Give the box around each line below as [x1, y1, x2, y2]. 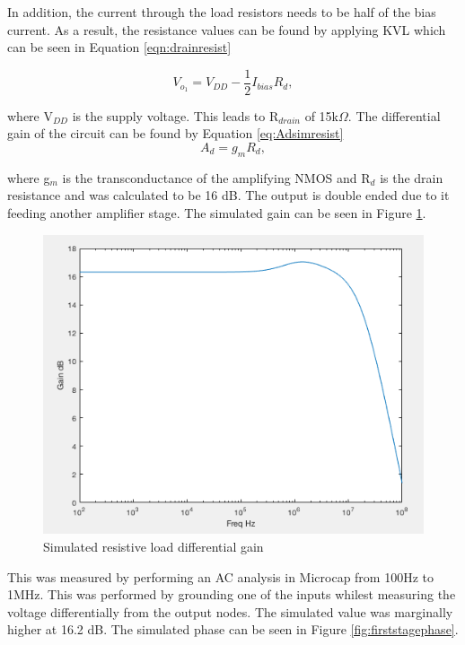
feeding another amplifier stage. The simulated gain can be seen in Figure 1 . [7, 204, 426, 222]
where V [7, 106, 53, 125]
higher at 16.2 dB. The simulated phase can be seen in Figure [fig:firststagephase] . [7, 620, 459, 639]
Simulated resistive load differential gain [43, 536, 264, 555]
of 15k [304, 106, 339, 125]
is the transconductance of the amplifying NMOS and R [62, 168, 371, 187]
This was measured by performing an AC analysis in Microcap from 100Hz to [7, 567, 434, 586]
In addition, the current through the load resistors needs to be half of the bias [7, 3, 436, 21]
